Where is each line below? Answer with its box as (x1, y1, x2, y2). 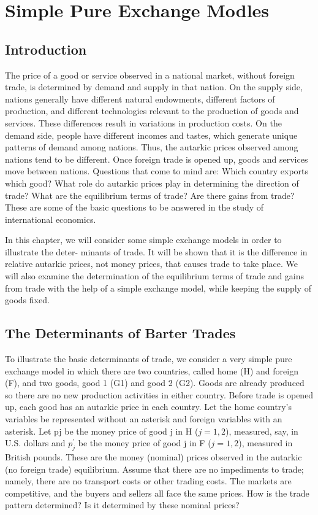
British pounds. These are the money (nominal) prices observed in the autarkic (5, 451, 302, 463)
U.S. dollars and (5, 436, 66, 449)
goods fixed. (5, 293, 50, 306)
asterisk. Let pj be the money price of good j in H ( (5, 424, 199, 437)
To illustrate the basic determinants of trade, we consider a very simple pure (5, 352, 292, 365)
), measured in (238, 436, 293, 449)
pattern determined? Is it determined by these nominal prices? (5, 498, 240, 511)
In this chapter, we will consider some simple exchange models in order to (5, 233, 282, 246)
